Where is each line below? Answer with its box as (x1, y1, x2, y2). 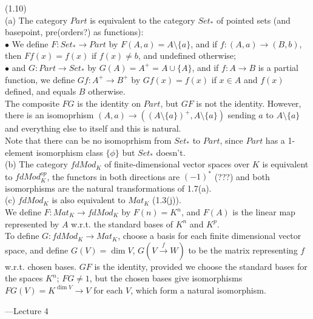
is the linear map (232, 206, 295, 218)
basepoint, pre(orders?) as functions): (5, 25, 144, 38)
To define (5, 229, 39, 242)
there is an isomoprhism (5, 109, 94, 121)
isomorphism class (36, 146, 103, 158)
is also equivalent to (52, 193, 126, 206)
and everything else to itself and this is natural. (5, 122, 181, 135)
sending (227, 109, 256, 121)
